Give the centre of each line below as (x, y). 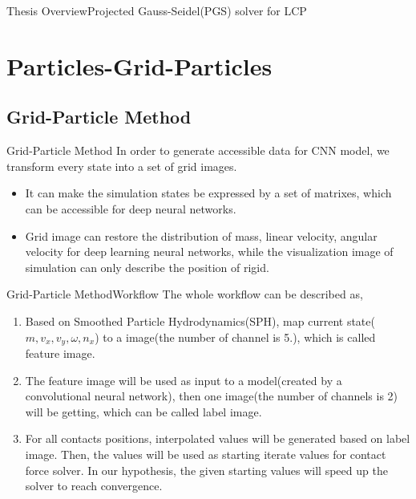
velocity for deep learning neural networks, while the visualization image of (209, 252)
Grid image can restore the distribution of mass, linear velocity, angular (201, 235)
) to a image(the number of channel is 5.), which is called (235, 337)
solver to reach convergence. (94, 486)
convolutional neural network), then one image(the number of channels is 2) (212, 396)
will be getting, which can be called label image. (143, 411)
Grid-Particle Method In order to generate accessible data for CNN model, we (198, 150)
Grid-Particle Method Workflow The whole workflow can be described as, (185, 294)
